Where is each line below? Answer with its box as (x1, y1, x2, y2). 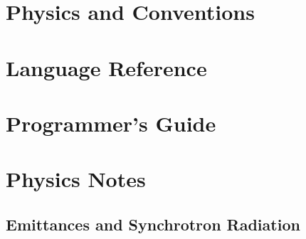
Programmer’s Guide (6, 108, 216, 137)
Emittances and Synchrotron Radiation (6, 213, 300, 235)
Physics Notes (6, 164, 146, 193)
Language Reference (6, 53, 207, 82)
